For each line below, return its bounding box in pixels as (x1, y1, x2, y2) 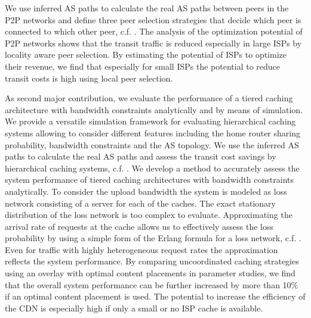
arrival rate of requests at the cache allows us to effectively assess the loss (5, 220, 273, 232)
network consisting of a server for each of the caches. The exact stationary (5, 197, 276, 209)
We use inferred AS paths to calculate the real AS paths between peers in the (5, 2, 289, 14)
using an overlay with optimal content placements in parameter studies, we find (5, 267, 295, 279)
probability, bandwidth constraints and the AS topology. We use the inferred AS (5, 138, 299, 151)
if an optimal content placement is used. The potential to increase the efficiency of (5, 290, 306, 303)
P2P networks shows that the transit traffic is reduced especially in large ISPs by (5, 36, 302, 49)
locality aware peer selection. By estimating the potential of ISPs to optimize (5, 48, 287, 61)
